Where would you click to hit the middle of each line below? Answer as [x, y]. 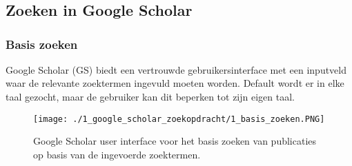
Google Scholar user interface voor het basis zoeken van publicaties [175, 141]
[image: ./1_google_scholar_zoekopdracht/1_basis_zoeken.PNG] [179, 119]
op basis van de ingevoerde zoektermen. [117, 154]
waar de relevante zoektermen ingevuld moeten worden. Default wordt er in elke [175, 83]
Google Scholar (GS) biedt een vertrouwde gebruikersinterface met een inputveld [176, 69]
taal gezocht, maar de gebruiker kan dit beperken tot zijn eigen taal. [150, 96]
